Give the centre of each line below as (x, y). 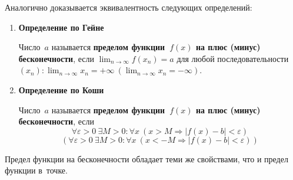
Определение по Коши (61, 89)
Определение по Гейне (61, 27)
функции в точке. (36, 170)
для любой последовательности (233, 58)
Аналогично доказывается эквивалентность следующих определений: (129, 7)
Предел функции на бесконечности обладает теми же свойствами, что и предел (146, 158)
